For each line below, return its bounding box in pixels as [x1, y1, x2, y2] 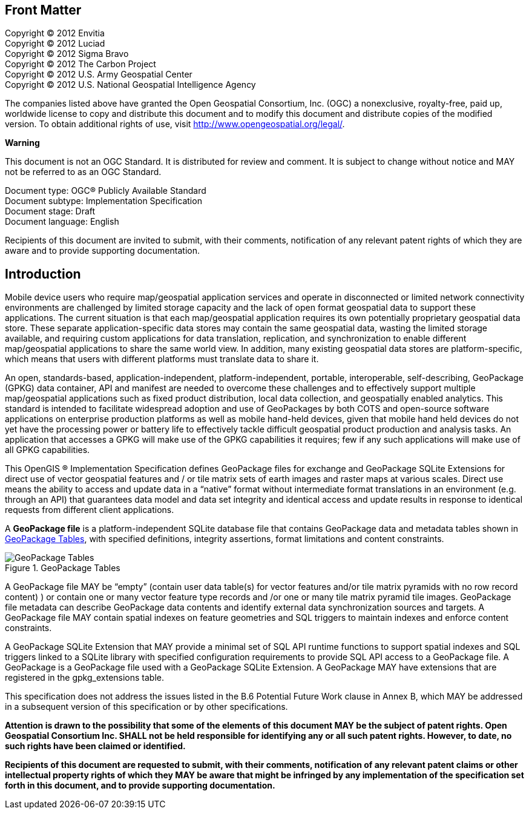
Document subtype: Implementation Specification [5, 196, 202, 207]
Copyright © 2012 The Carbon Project [5, 59, 156, 70]
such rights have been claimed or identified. [5, 741, 186, 752]
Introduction [5, 266, 81, 282]
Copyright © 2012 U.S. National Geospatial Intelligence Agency [5, 79, 256, 90]
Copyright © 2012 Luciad [5, 38, 105, 49]
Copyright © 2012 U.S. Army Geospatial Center [5, 69, 192, 80]
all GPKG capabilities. [5, 445, 90, 455]
